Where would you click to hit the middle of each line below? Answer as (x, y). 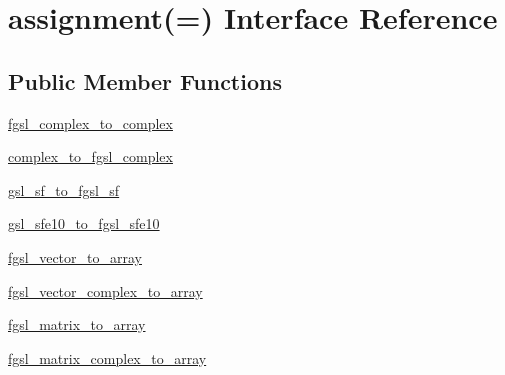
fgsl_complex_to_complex (90, 122)
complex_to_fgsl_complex (90, 156)
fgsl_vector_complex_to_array (105, 290)
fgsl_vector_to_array (75, 256)
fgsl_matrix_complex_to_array (107, 357)
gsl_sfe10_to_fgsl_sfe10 (84, 223)
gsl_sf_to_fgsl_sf (64, 189)
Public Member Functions (145, 80)
